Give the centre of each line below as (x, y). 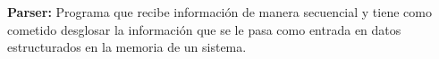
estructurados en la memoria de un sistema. (127, 47)
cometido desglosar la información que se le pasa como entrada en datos (204, 29)
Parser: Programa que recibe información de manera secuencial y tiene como (219, 12)
